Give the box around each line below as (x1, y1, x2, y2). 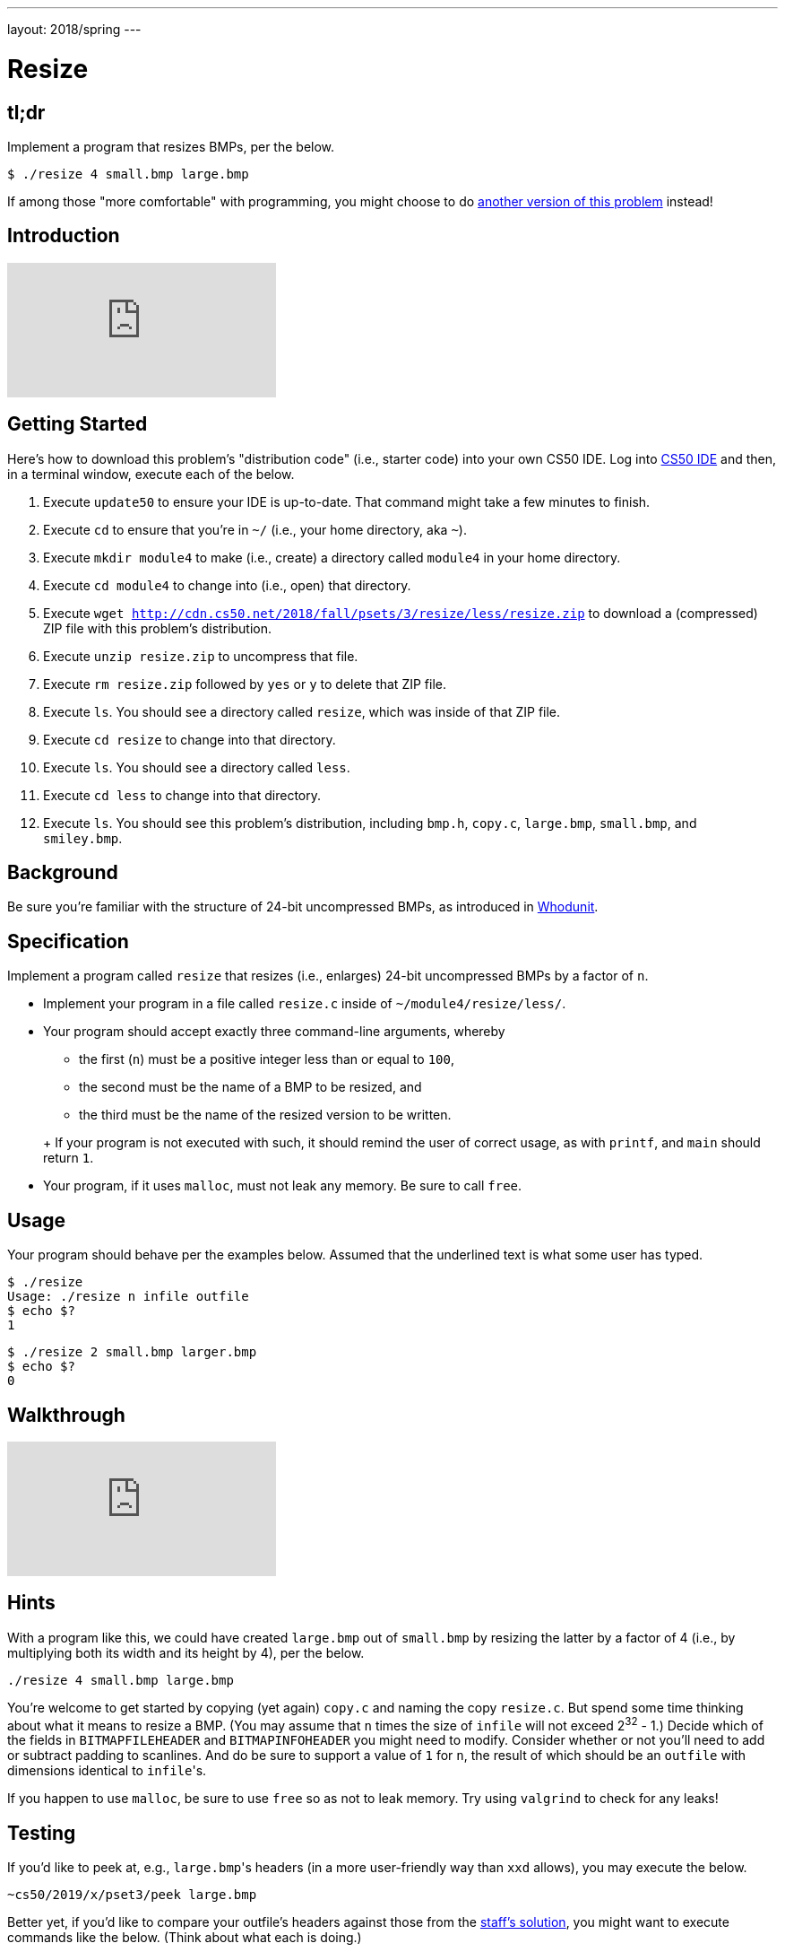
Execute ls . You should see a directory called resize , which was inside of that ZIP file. (43, 703, 561, 719)
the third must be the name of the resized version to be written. (79, 1107, 452, 1123)
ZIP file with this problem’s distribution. (43, 620, 272, 636)
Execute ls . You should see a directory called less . (43, 759, 350, 775)
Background (7, 861, 118, 884)
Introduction (7, 224, 120, 248)
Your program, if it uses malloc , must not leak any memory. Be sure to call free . (43, 1178, 522, 1194)
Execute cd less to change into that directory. (43, 787, 322, 803)
